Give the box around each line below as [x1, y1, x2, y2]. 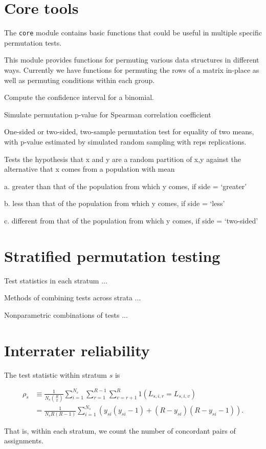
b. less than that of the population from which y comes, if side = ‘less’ [4, 198, 225, 209]
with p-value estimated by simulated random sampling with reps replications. [4, 136, 247, 147]
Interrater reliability [4, 339, 150, 360]
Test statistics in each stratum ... [4, 275, 107, 285]
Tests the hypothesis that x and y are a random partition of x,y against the [4, 153, 241, 164]
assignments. [4, 435, 43, 446]
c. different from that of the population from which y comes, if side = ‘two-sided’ [4, 215, 258, 226]
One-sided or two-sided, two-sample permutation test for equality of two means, [4, 126, 254, 137]
